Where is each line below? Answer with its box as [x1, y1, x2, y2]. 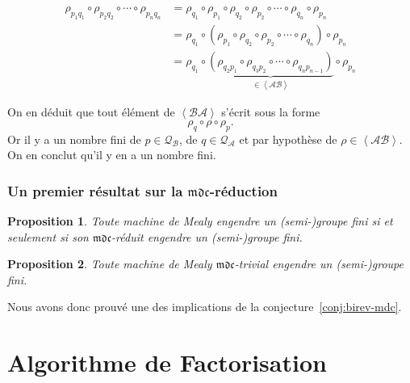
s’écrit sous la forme [221, 103, 320, 120]
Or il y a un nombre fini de [7, 130, 141, 147]
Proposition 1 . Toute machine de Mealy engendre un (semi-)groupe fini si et [7, 213, 393, 229]
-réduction [209, 180, 278, 200]
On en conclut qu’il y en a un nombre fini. [7, 146, 216, 163]
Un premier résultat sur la [7, 180, 183, 200]
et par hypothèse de [239, 130, 337, 147]
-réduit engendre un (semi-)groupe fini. [111, 228, 303, 245]
